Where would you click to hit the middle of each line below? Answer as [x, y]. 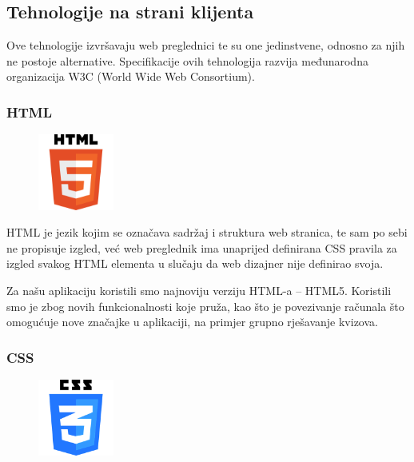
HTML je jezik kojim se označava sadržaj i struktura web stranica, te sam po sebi [207, 232]
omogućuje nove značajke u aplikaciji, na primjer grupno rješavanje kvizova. [192, 322]
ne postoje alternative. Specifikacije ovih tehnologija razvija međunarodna [187, 60]
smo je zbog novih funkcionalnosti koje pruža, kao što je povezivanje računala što [205, 306]
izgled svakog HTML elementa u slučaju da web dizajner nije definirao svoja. [195, 263]
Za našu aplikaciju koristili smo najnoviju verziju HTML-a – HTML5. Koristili [199, 291]
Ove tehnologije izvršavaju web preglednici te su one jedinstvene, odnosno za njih [206, 45]
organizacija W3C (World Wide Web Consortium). [131, 76]
